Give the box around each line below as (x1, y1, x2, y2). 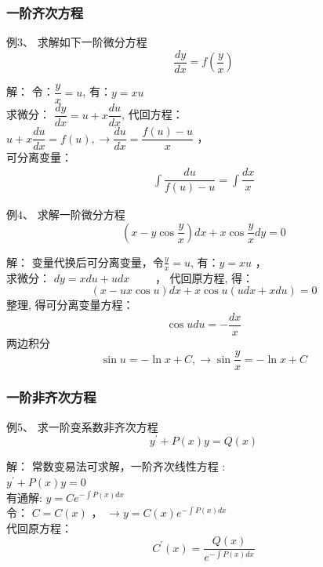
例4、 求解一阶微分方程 (6, 206, 125, 223)
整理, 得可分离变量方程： (6, 296, 134, 313)
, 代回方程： (122, 106, 183, 122)
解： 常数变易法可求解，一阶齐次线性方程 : (6, 458, 226, 474)
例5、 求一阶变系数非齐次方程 (6, 418, 158, 434)
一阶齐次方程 (6, 2, 84, 22)
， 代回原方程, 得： (154, 269, 254, 285)
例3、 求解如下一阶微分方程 (6, 34, 147, 50)
